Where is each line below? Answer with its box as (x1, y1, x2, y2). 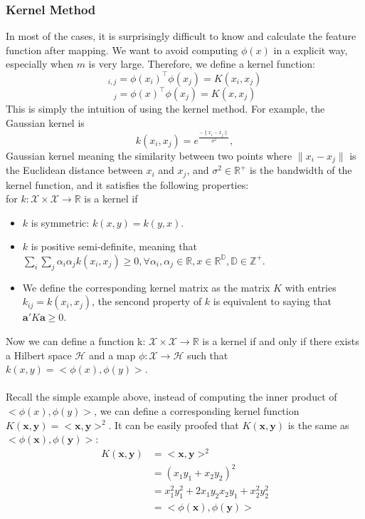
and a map (88, 347, 136, 362)
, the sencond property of (92, 294, 202, 309)
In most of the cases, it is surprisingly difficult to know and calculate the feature (6, 29, 356, 43)
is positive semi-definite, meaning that (31, 239, 197, 254)
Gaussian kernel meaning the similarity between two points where (6, 148, 292, 163)
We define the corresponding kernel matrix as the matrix (22, 279, 270, 294)
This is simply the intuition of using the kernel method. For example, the (6, 101, 325, 115)
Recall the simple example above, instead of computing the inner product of (6, 389, 337, 404)
